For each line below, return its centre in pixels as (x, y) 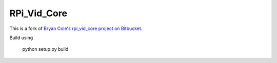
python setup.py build (45, 49)
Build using (21, 38)
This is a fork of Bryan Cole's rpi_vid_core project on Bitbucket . (76, 28)
